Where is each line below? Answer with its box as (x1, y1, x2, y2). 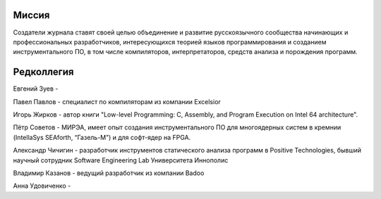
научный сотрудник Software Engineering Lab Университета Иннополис (13, 155, 229, 165)
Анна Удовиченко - (13, 181, 71, 190)
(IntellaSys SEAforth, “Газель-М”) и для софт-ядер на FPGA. (13, 133, 191, 141)
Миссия (13, 9, 50, 21)
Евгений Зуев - (13, 84, 59, 93)
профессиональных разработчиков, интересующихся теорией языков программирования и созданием (13, 37, 327, 46)
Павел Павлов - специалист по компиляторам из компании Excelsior (13, 97, 222, 105)
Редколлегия (13, 66, 74, 78)
